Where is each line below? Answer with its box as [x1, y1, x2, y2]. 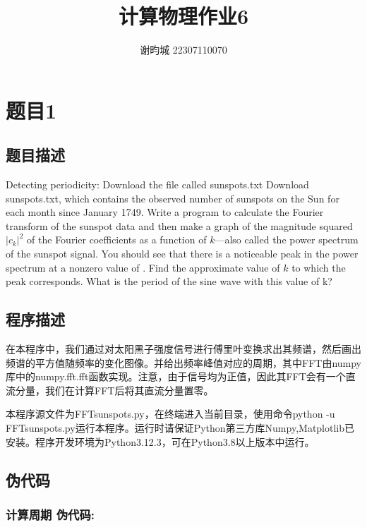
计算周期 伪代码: [6, 505, 95, 523]
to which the [291, 260, 346, 274]
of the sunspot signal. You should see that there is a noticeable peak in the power [6, 246, 359, 261]
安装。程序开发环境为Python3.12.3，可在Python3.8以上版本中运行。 [6, 434, 315, 449]
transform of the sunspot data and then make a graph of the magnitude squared [6, 218, 353, 233]
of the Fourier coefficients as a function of [27, 232, 207, 247]
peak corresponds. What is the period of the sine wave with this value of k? [6, 274, 332, 289]
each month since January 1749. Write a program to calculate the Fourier [6, 205, 324, 219]
